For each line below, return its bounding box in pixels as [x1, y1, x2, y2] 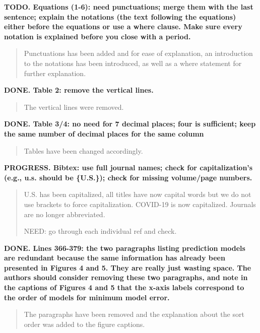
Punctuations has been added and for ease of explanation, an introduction [24, 48, 253, 58]
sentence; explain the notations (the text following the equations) [4, 11, 236, 22]
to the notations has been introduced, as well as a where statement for [24, 57, 242, 68]
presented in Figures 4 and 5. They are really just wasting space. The [4, 262, 251, 273]
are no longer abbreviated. [24, 209, 105, 219]
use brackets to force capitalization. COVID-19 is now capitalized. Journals [24, 198, 256, 209]
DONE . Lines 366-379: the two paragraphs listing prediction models [4, 242, 245, 253]
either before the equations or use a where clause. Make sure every [4, 21, 242, 32]
